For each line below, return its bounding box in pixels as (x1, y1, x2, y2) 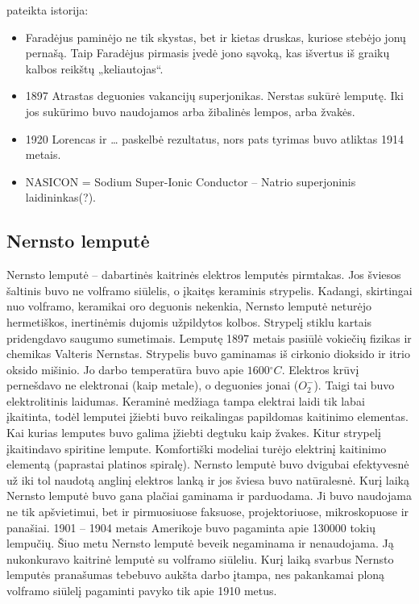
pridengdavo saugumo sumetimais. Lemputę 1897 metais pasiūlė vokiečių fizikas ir (6, 329, 412, 346)
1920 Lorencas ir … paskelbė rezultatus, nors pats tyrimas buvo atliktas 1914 (25, 130, 404, 147)
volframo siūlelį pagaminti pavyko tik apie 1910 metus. (6, 582, 277, 599)
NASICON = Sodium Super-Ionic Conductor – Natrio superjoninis (25, 173, 356, 190)
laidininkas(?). (25, 189, 97, 206)
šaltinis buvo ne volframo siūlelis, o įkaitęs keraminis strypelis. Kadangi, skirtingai (6, 281, 413, 298)
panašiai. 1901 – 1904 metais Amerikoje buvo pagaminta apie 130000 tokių (6, 519, 375, 535)
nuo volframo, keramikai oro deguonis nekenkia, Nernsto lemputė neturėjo (6, 298, 372, 314)
